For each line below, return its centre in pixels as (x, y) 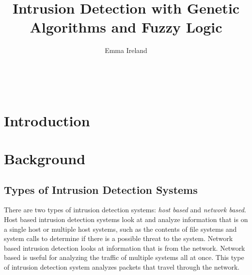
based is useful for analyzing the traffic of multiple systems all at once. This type (124, 257)
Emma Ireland (126, 50)
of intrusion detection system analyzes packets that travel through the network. (122, 267)
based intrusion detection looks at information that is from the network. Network (125, 248)
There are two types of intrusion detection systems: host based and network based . (125, 210)
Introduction (47, 120)
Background (45, 159)
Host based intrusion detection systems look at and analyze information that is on (126, 219)
